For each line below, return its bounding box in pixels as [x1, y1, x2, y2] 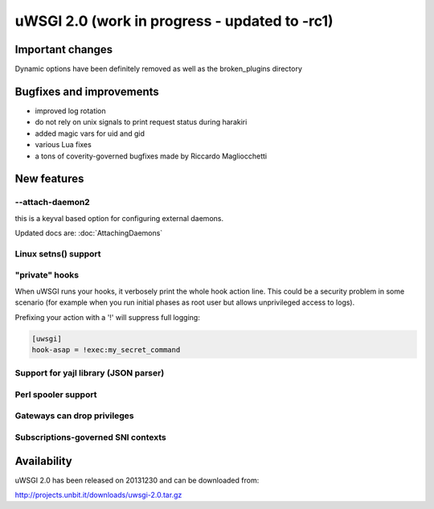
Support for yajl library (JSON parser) [14, 367, 165, 379]
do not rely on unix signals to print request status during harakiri [35, 117, 248, 127]
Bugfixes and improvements [14, 84, 160, 98]
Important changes [14, 43, 113, 56]
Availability [14, 454, 72, 468]
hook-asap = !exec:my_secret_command [31, 345, 181, 354]
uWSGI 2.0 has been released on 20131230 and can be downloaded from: [14, 475, 260, 485]
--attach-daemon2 [14, 197, 90, 208]
